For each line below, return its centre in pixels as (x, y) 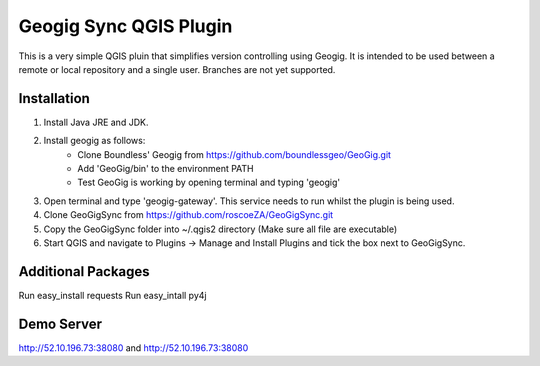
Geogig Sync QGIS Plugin (125, 26)
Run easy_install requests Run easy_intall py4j (112, 295)
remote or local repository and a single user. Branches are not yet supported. (177, 69)
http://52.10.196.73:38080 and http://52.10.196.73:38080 (133, 347)
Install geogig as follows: (94, 141)
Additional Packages (84, 271)
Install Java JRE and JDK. (96, 122)
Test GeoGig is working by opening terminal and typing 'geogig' (208, 182)
